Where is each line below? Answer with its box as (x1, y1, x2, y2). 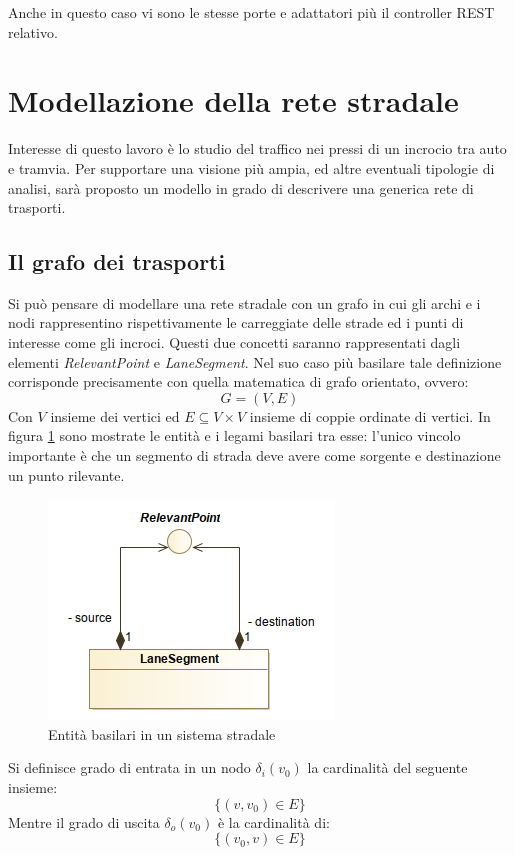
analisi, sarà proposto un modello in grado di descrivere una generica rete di (8, 177, 474, 198)
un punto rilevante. (8, 464, 125, 485)
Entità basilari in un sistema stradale (48, 723, 276, 744)
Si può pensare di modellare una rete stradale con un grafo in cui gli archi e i (8, 292, 481, 313)
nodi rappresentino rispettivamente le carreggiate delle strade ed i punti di (8, 312, 464, 333)
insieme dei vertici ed (50, 405, 180, 426)
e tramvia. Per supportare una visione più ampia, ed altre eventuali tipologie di (8, 157, 495, 178)
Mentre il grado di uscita (8, 811, 160, 832)
